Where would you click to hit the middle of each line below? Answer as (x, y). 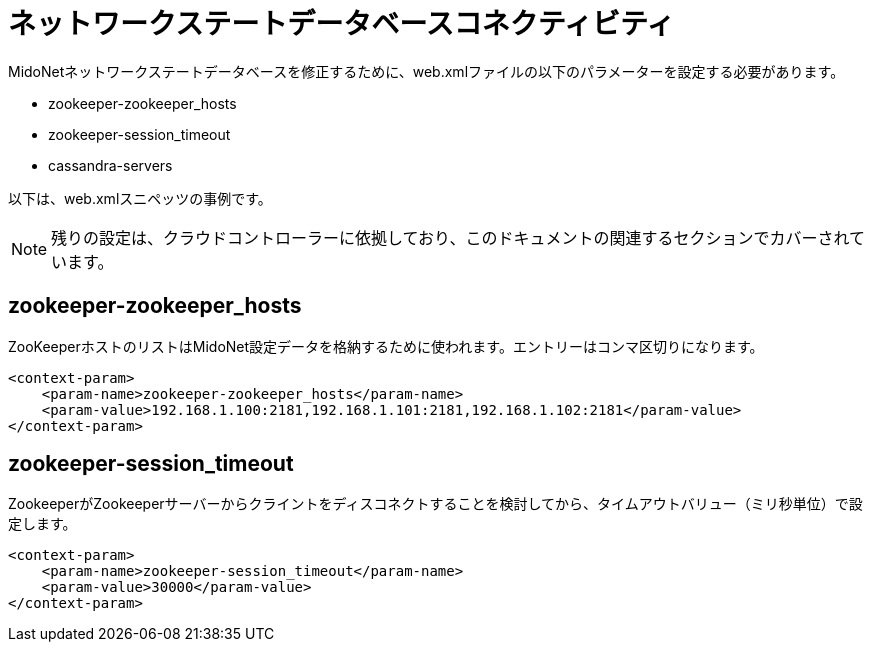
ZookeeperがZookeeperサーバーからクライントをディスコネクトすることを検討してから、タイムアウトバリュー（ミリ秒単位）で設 (435, 504)
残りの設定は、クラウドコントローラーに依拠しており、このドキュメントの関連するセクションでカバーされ (450, 237)
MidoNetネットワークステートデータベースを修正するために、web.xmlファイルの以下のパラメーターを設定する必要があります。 (426, 71)
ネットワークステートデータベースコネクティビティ (341, 24)
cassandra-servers (110, 165)
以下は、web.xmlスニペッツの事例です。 (140, 198)
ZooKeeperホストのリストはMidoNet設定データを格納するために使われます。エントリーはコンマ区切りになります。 (386, 346)
